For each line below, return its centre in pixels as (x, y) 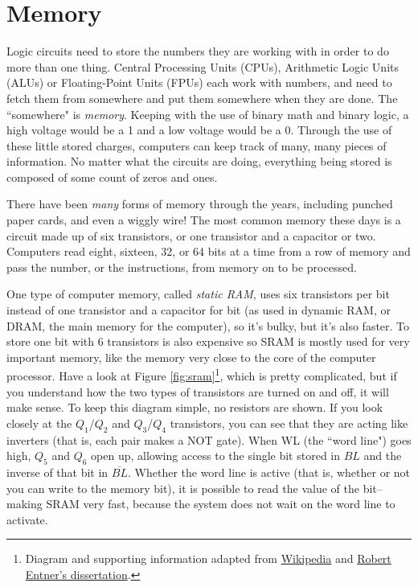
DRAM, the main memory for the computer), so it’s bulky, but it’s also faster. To (208, 325)
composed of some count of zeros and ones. (112, 177)
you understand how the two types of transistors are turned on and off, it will (198, 391)
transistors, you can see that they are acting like (289, 423)
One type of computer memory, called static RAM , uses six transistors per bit (198, 294)
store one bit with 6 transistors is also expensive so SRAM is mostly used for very (208, 341)
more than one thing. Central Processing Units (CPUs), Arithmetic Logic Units (203, 66)
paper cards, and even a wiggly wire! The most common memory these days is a (204, 220)
